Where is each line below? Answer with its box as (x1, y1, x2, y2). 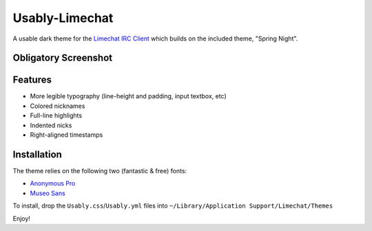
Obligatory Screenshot (12, 52, 113, 64)
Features (12, 74, 52, 86)
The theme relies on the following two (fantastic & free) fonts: (12, 166, 187, 175)
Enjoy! (12, 214, 31, 223)
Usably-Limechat (12, 10, 114, 25)
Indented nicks (30, 121, 72, 129)
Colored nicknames (30, 102, 85, 110)
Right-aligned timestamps (30, 131, 103, 139)
